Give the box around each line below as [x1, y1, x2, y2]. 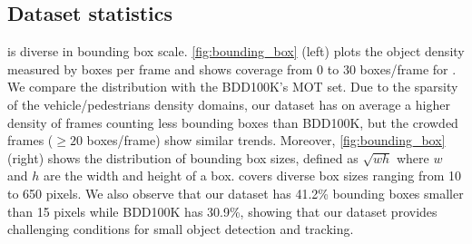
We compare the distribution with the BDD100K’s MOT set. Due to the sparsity [7, 77, 458, 96]
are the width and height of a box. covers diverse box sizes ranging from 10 [43, 166, 462, 185]
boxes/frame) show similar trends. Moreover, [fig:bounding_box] [86, 131, 446, 150]
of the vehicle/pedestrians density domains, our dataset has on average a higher [7, 94, 450, 113]
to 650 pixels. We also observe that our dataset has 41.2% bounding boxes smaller [7, 183, 464, 202]
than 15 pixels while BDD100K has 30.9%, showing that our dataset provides [7, 201, 438, 220]
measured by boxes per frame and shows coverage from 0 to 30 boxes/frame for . [7, 59, 457, 78]
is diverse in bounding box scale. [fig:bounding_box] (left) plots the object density [7, 42, 465, 61]
